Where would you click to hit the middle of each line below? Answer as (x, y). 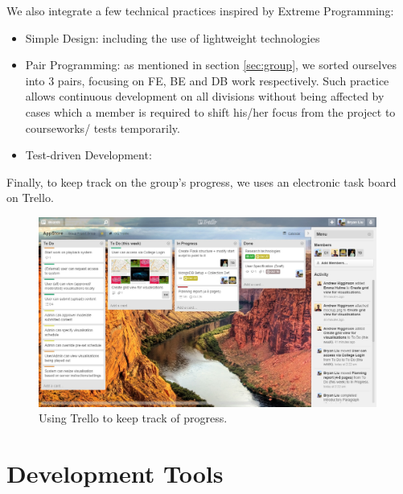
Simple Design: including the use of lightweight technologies (173, 37)
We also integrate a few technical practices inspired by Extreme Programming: (200, 10)
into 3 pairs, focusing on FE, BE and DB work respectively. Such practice (207, 80)
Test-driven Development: (88, 155)
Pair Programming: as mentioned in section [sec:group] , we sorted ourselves (211, 65)
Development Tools (115, 473)
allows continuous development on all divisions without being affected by (205, 96)
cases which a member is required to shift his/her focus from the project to (210, 111)
